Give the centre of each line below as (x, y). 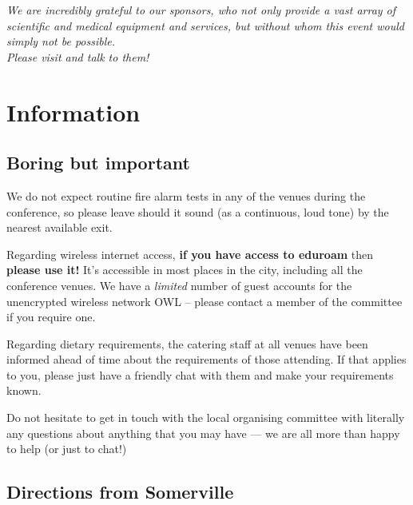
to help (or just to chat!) (67, 449)
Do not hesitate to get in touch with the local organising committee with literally (206, 418)
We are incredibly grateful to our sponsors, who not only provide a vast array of (201, 10)
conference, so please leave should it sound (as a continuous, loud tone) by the (198, 211)
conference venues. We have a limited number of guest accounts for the (179, 285)
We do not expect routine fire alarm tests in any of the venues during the (186, 195)
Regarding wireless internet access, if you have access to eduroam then (190, 254)
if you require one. (51, 317)
